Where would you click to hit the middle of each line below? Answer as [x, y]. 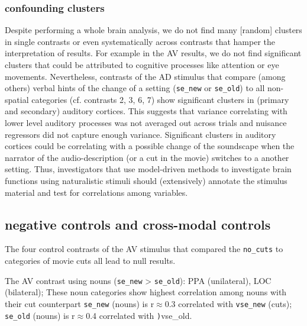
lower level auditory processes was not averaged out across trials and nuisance [146, 123]
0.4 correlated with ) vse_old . [139, 315]
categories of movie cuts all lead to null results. [90, 261]
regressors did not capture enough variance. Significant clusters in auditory [140, 134]
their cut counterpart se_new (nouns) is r [80, 303]
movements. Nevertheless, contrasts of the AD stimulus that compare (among [145, 76]
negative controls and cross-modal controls [138, 224]
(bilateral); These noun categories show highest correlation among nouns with [146, 292]
